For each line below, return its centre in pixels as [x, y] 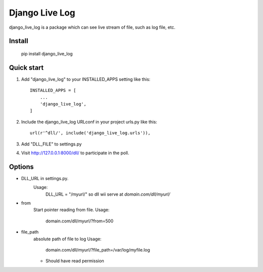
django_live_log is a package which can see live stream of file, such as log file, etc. [92, 27]
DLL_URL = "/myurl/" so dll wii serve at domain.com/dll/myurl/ [108, 194]
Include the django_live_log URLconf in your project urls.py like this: [89, 122]
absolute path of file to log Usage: [67, 239]
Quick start [26, 67]
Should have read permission [75, 261]
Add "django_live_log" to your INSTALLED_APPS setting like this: [86, 79]
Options [21, 167]
